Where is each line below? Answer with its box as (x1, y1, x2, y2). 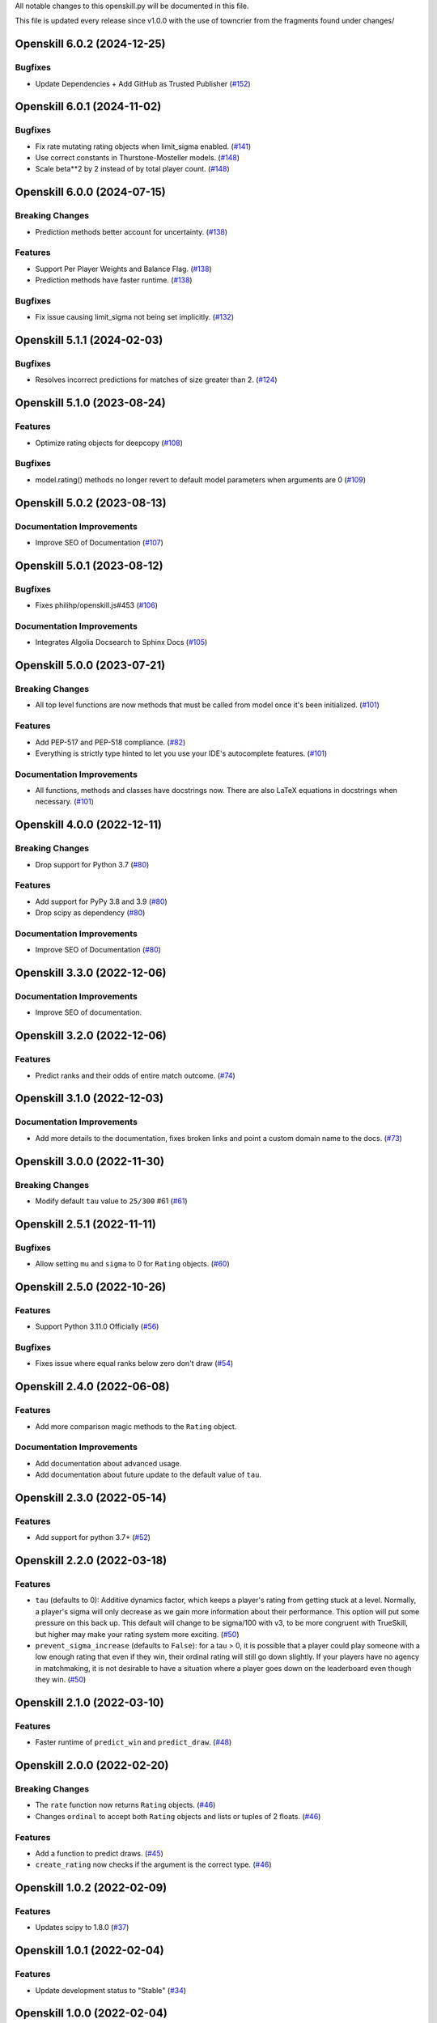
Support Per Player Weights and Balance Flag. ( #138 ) (35, 264, 212, 274)
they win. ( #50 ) (35, 1675, 87, 1685)
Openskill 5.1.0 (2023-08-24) (15, 397, 166, 410)
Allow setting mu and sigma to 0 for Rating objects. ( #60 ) (35, 1259, 230, 1269)
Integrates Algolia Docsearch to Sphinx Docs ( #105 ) (35, 638, 208, 647)
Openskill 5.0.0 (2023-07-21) (15, 659, 166, 672)
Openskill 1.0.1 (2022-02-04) (15, 1944, 165, 1957)
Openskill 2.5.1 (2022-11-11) (15, 1217, 157, 1231)
